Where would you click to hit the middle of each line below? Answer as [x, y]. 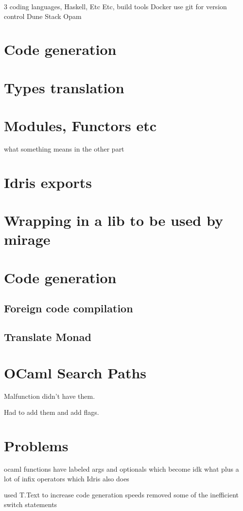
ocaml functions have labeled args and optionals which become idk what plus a [121, 468]
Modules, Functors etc [80, 126]
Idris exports [48, 182]
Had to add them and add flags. [52, 412]
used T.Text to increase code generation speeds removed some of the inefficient [121, 495]
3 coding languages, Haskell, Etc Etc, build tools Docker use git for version [115, 6]
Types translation [64, 87]
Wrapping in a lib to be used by [113, 220]
